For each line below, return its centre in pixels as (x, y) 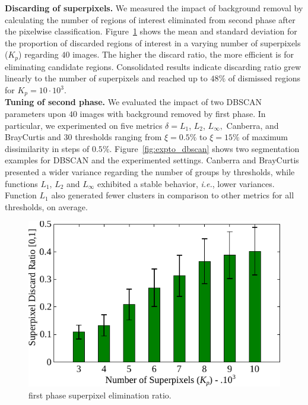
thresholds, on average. (46, 206)
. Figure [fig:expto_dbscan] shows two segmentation (204, 148)
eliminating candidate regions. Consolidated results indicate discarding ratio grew (153, 66)
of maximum (265, 137)
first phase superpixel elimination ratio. (100, 395)
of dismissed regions (264, 78)
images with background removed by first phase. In (173, 114)
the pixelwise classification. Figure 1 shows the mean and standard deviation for (151, 31)
